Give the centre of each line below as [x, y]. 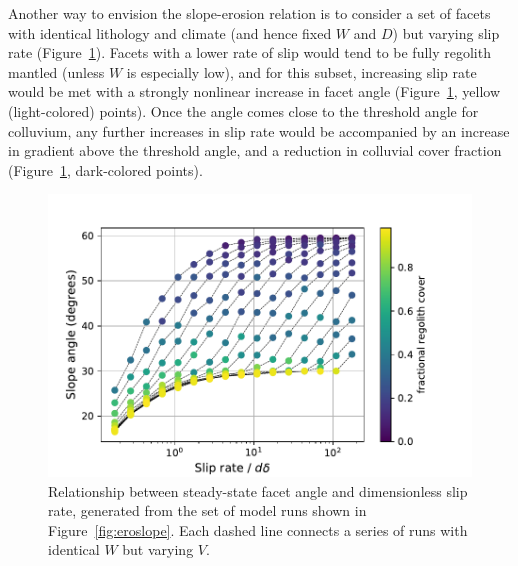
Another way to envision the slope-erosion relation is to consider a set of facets [249, 13]
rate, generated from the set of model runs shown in [207, 510]
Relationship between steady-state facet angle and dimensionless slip [258, 490]
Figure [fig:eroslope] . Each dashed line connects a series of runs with [258, 529]
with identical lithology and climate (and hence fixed [170, 32]
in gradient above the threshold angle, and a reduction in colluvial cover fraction [255, 150]
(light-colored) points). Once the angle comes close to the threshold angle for [243, 110]
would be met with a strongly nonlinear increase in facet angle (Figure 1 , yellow [254, 91]
